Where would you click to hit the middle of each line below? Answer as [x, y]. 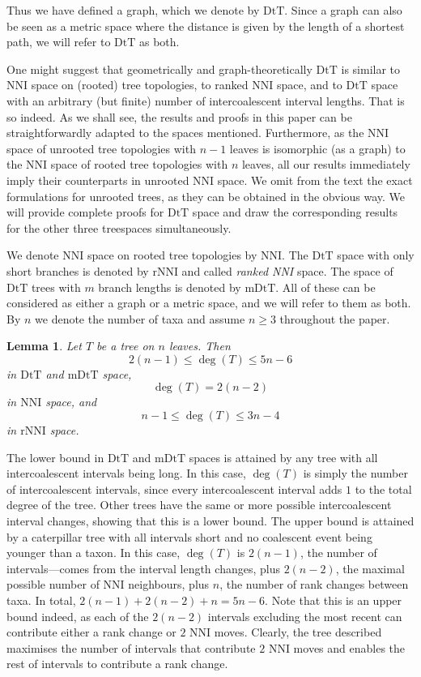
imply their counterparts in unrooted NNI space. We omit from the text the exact [210, 180]
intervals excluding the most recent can [305, 616]
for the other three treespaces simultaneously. [119, 227]
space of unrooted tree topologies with [101, 148]
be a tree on [125, 346]
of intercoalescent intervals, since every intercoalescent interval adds [174, 488]
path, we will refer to [59, 42]
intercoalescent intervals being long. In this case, [126, 473]
